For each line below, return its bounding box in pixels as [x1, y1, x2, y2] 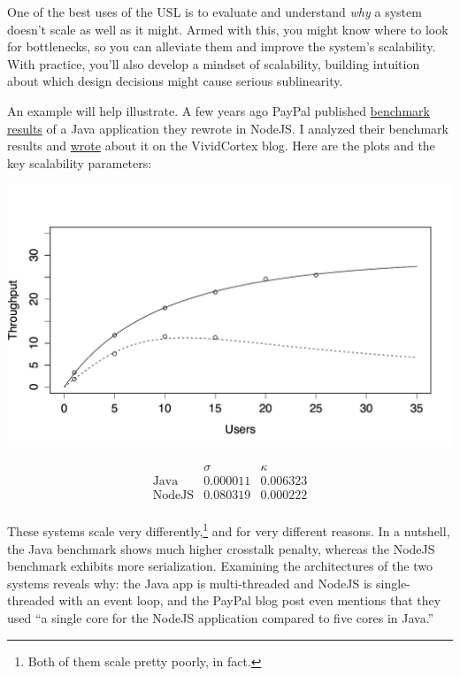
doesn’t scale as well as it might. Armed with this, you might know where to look [7, 19, 448, 38]
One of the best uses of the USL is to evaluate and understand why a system [7, 3, 422, 20]
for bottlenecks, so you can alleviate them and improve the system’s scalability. [7, 37, 436, 56]
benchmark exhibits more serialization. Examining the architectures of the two [7, 557, 433, 575]
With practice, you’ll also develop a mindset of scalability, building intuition [7, 54, 420, 73]
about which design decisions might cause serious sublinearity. [7, 72, 343, 90]
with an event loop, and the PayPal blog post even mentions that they [58, 591, 441, 610]
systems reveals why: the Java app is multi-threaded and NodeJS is [7, 573, 372, 592]
